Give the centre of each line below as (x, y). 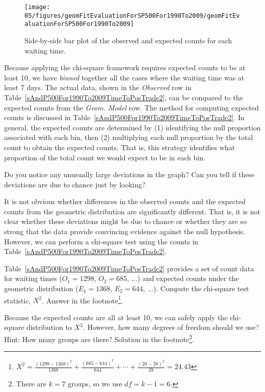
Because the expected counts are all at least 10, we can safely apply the (116, 317)
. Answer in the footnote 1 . (83, 299)
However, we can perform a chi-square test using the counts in (101, 241)
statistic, (18, 300)
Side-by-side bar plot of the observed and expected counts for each (128, 40)
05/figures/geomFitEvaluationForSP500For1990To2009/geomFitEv (132, 16)
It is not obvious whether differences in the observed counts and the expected (125, 201)
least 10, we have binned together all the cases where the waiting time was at (124, 77)
